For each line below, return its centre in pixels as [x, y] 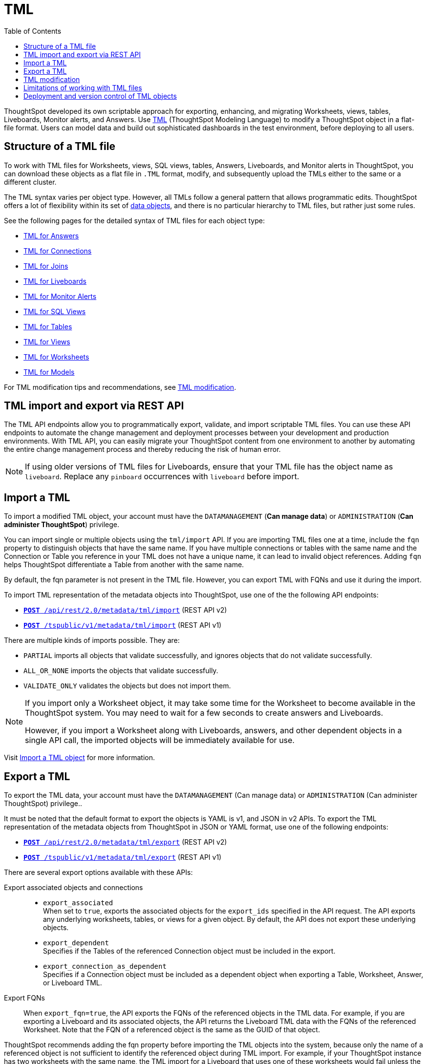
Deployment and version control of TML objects [100, 96]
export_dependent [76, 943]
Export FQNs [24, 998]
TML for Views [47, 341]
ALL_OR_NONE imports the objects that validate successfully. [121, 671]
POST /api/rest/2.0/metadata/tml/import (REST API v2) [125, 610]
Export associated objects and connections [74, 888]
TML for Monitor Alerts [60, 296]
